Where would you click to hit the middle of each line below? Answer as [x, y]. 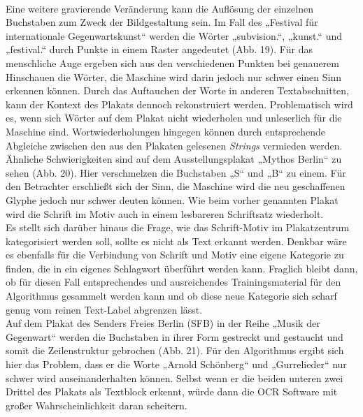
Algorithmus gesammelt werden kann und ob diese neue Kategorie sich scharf [171, 296]
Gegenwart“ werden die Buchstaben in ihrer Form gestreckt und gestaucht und [175, 336]
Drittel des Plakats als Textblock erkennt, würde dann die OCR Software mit [172, 392]
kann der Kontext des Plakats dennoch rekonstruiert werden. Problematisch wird [179, 104]
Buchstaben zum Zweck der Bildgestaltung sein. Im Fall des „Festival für [162, 22]
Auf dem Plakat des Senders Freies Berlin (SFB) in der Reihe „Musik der [163, 323]
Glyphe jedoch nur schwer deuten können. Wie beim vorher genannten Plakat [172, 199]
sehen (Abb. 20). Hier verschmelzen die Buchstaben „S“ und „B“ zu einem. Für [176, 172]
